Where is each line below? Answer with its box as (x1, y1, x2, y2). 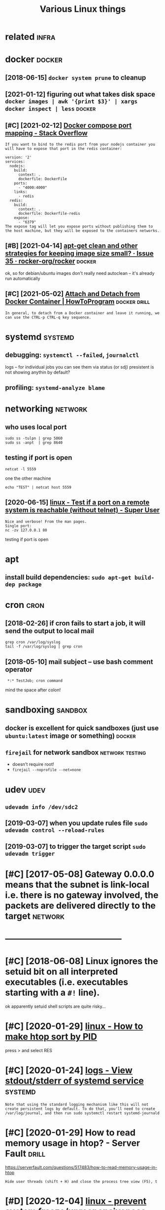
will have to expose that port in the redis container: (5, 146, 122, 151)
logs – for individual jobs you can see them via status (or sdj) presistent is (5, 364, 154, 370)
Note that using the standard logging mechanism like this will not (5, 1102, 149, 1107)
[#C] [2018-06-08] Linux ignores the (5, 956, 159, 967)
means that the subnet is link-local (5, 879, 149, 890)
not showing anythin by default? (5, 369, 70, 375)
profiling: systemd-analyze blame (5, 383, 105, 392)
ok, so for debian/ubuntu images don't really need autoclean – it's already (5, 270, 155, 276)
